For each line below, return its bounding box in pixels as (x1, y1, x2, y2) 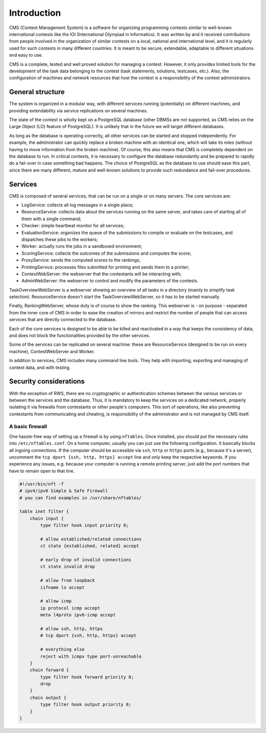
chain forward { (30, 667, 69, 673)
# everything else (40, 647, 85, 652)
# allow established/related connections (40, 536, 142, 542)
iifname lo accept (40, 584, 85, 590)
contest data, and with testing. (9, 365, 71, 370)
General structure (9, 88, 65, 96)
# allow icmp (40, 599, 72, 604)
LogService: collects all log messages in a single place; (21, 202, 133, 208)
